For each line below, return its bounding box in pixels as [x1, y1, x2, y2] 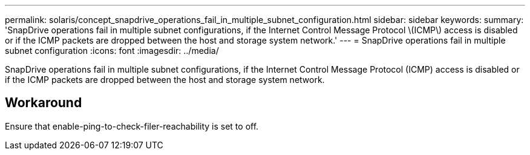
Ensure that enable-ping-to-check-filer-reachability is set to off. [5, 120, 259, 131]
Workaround [5, 95, 82, 111]
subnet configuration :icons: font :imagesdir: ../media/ [5, 45, 219, 56]
